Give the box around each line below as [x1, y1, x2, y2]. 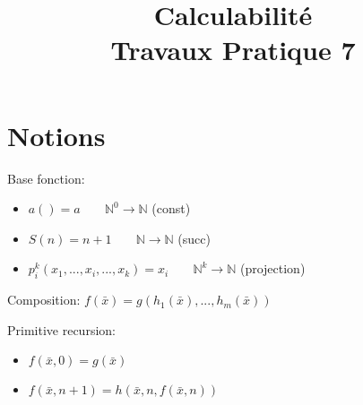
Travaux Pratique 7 [110, 31, 356, 68]
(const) [151, 199, 191, 218]
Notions [7, 116, 106, 153]
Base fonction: [7, 168, 85, 187]
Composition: [7, 290, 81, 309]
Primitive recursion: [7, 320, 116, 339]
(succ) [177, 228, 211, 247]
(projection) [239, 259, 306, 278]
